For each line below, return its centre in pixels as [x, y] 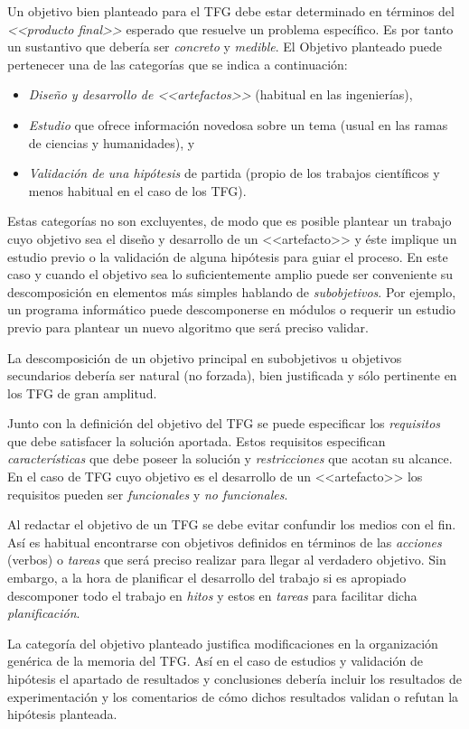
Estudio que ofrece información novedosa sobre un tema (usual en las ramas [238, 124]
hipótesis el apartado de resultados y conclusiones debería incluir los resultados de [234, 678]
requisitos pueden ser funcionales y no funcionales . [148, 494]
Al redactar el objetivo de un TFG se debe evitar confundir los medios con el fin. [232, 524]
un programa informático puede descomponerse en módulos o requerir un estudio [232, 309]
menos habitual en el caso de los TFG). [137, 190]
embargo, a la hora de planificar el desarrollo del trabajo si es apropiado [207, 578]
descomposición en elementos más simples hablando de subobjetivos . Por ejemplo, [232, 291]
